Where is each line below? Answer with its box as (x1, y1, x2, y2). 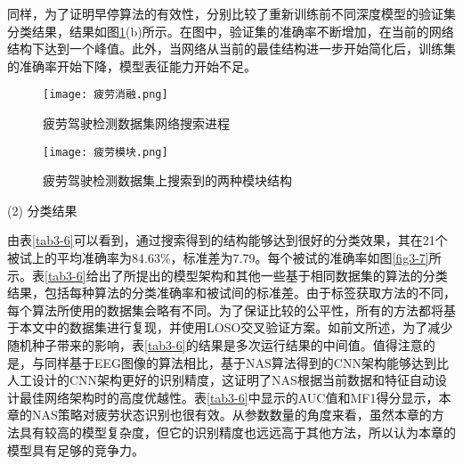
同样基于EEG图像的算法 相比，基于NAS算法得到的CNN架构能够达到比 (44, 353, 449, 371)
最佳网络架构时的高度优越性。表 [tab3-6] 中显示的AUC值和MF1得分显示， (19, 387, 439, 406)
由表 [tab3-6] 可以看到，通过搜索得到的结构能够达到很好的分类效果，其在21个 (7, 231, 448, 249)
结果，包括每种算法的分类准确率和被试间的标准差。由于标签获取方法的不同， (7, 283, 456, 302)
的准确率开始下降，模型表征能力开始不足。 (7, 56, 256, 75)
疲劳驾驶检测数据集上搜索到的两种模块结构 (43, 171, 292, 190)
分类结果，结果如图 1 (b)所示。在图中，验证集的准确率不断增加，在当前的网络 (7, 21, 454, 40)
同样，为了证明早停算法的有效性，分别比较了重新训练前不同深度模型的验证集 (7, 4, 456, 22)
